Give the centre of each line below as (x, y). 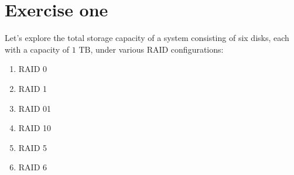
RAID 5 (33, 147)
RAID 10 (35, 128)
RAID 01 (35, 108)
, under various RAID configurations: (157, 49)
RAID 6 (33, 167)
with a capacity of (37, 49)
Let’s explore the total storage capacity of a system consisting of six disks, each (147, 38)
